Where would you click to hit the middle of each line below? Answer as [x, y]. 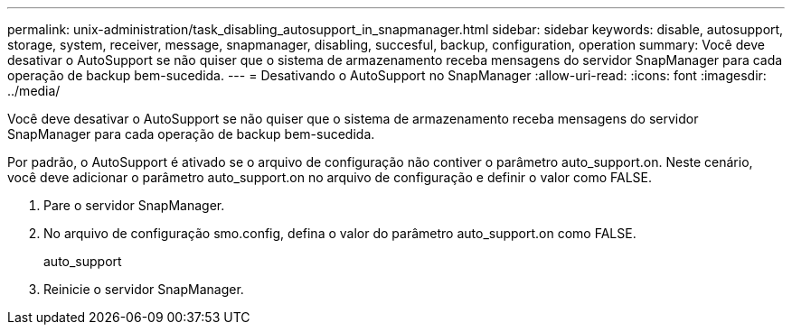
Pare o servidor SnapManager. [134, 205]
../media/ [34, 91]
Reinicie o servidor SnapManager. [144, 289]
